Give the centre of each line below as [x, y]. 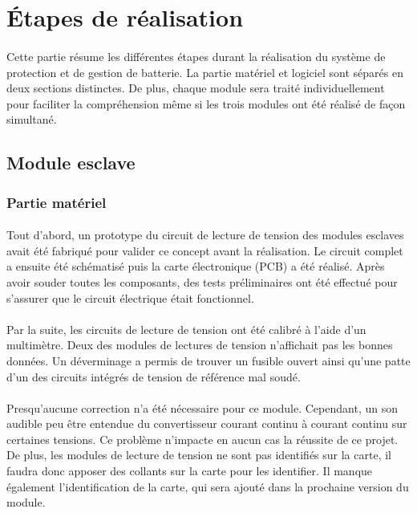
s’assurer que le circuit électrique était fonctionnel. [130, 297]
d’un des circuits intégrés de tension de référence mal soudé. [154, 376]
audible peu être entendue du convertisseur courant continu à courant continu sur [207, 423]
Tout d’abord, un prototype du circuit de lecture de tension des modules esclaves [205, 235]
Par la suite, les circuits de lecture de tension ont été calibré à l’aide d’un [186, 329]
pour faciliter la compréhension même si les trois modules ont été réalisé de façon [206, 103]
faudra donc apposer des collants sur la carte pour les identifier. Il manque [190, 471]
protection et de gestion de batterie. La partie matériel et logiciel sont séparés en [205, 72]
